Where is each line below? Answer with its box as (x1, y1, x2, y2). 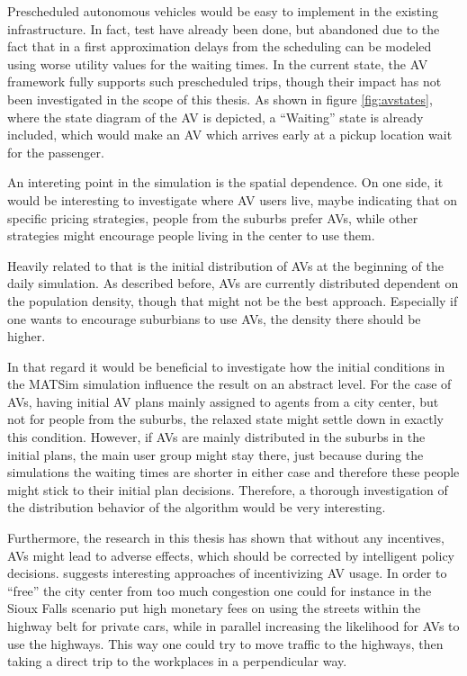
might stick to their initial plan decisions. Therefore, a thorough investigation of (7, 480, 448, 499)
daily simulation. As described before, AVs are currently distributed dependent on (7, 274, 459, 293)
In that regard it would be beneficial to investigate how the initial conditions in (7, 356, 445, 375)
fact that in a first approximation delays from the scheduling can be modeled (7, 37, 432, 56)
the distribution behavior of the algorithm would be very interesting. (7, 498, 386, 517)
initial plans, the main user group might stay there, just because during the (7, 445, 424, 464)
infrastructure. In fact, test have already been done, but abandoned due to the (7, 19, 440, 38)
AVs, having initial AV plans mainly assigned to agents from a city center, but (7, 392, 439, 410)
